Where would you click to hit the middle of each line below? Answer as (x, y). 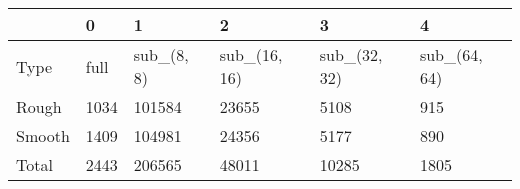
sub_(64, (451, 54)
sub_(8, (161, 54)
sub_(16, (251, 54)
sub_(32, (351, 54)
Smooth (43, 135)
